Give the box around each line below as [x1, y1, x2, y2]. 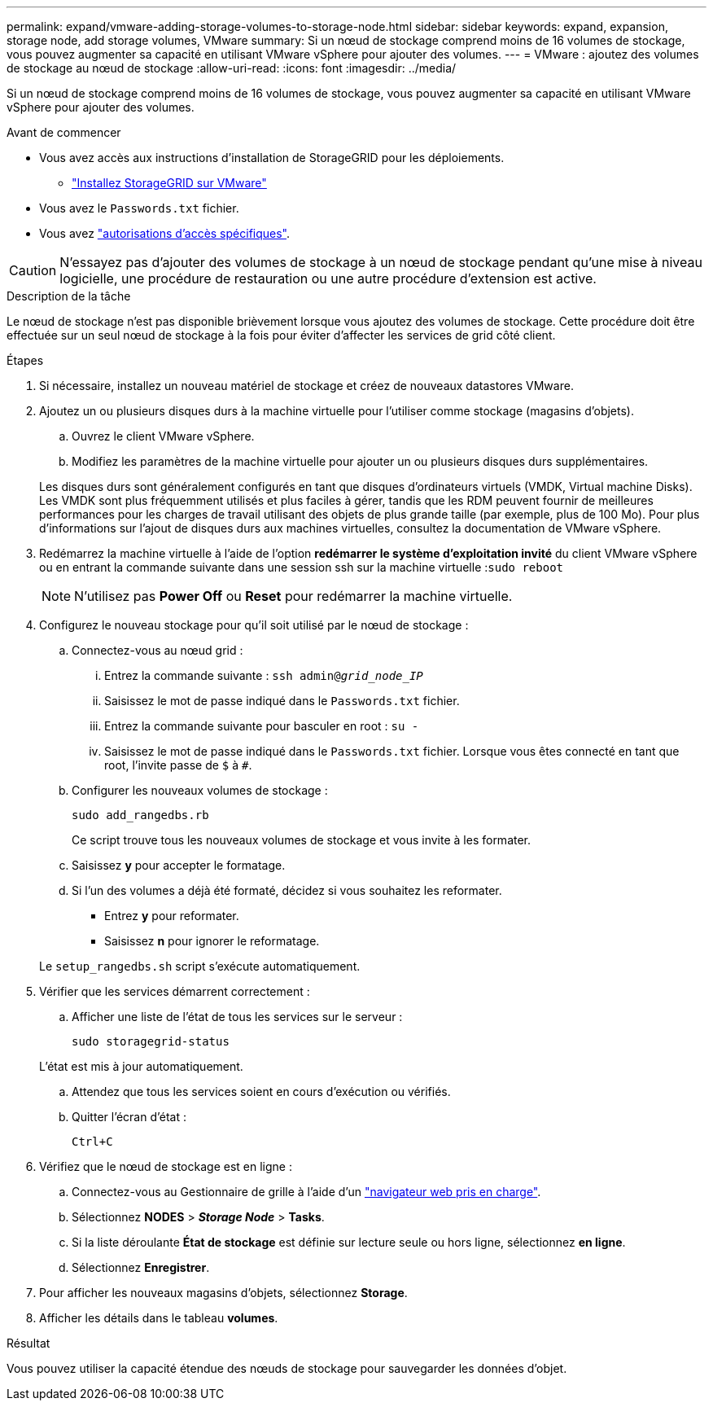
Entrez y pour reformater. [104, 909, 239, 923]
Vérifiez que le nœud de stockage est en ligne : [39, 1159, 292, 1173]
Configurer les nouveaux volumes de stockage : [72, 783, 328, 797]
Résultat [7, 1336, 50, 1350]
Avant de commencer [7, 125, 121, 139]
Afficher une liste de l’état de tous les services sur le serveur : [72, 1010, 403, 1023]
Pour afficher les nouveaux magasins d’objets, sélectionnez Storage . [39, 1286, 408, 1300]
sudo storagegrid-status [72, 1035, 230, 1048]
